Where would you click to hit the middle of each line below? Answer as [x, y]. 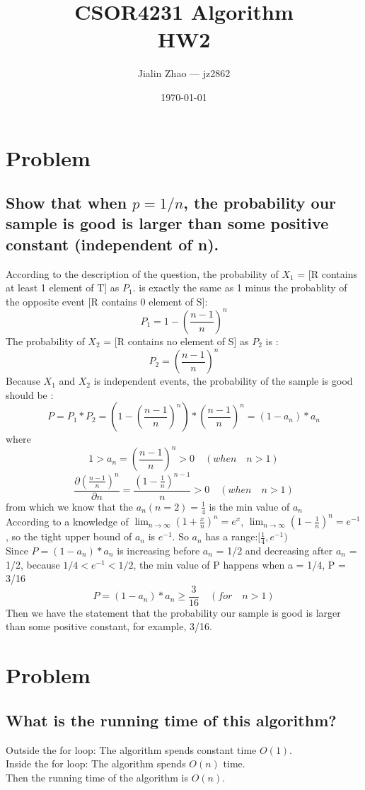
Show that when [66, 203]
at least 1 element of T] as [63, 287]
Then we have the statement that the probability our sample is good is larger [173, 612]
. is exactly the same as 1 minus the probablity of [240, 287]
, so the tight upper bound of [69, 536]
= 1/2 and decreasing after [274, 551]
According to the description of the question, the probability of [142, 273]
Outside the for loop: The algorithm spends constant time [131, 749]
